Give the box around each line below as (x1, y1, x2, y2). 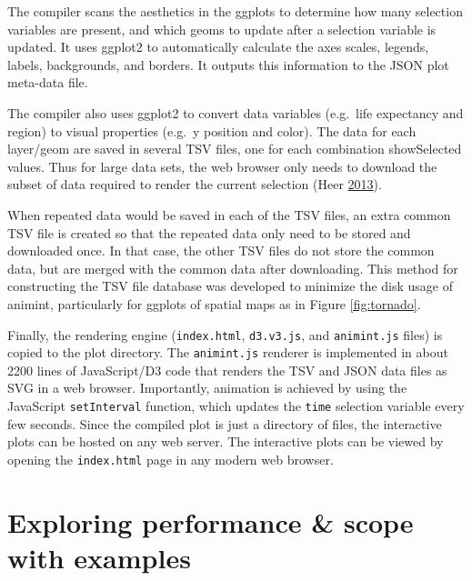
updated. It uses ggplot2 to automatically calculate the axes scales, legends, (7, 37, 429, 56)
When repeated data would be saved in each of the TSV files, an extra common (7, 205, 451, 224)
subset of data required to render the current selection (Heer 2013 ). (7, 175, 382, 194)
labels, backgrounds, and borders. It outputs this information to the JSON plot (7, 55, 449, 74)
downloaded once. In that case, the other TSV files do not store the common (7, 241, 435, 260)
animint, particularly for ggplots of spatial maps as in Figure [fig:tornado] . (7, 294, 421, 313)
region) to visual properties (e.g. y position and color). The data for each (7, 121, 417, 140)
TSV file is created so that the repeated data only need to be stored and (7, 223, 411, 242)
